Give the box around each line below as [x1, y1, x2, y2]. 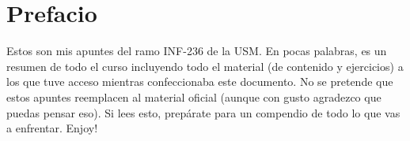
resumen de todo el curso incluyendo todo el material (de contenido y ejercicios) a [6, 58, 404, 74]
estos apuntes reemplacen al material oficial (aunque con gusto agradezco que [6, 88, 382, 105]
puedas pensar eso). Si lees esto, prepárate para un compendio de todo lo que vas [6, 104, 401, 121]
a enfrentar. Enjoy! [6, 120, 98, 136]
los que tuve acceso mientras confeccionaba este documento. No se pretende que [6, 73, 393, 90]
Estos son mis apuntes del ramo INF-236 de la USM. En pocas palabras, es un [6, 43, 387, 59]
